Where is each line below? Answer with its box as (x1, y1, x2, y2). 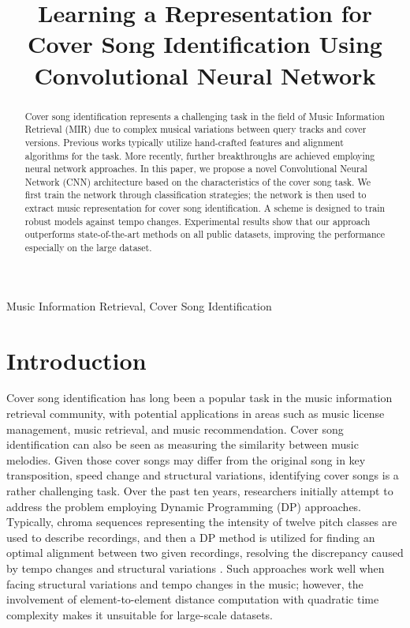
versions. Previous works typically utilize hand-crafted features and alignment (24, 135, 344, 149)
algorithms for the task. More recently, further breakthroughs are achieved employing (24, 149, 375, 162)
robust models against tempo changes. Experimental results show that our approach (24, 214, 371, 228)
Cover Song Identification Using (28, 28, 382, 60)
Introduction (6, 344, 147, 376)
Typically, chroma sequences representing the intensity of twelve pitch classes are (6, 513, 397, 530)
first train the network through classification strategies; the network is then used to (24, 188, 367, 201)
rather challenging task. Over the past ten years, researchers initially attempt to (6, 483, 393, 499)
